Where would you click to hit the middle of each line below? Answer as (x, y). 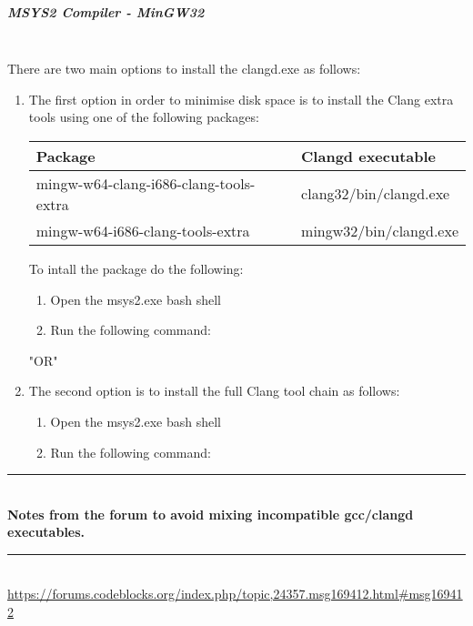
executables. (46, 532)
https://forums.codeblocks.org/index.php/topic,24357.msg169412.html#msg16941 (235, 594)
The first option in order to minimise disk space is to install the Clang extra (241, 99)
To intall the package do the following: (136, 268)
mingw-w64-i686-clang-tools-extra (143, 230)
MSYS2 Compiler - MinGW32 (106, 11)
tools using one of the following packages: (144, 117)
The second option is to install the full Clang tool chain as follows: (214, 391)
